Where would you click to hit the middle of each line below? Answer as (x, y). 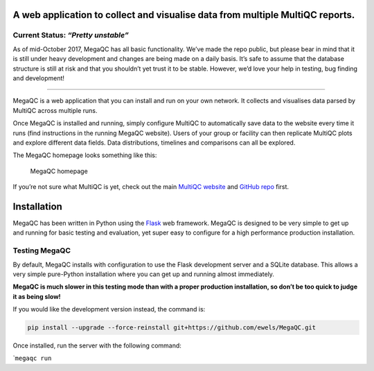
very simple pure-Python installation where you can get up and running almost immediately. (144, 274)
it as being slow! (37, 296)
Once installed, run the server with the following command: (97, 345)
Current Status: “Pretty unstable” (71, 35)
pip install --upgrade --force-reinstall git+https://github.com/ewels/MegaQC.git (172, 328)
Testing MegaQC (42, 251)
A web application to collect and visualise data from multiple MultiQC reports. (184, 15)
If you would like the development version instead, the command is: (109, 309)
